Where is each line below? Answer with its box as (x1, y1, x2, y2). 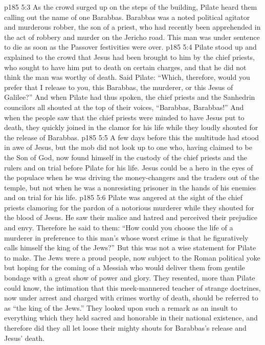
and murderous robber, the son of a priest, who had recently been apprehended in (4, 21, 261, 32)
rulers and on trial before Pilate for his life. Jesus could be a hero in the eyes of (4, 162, 253, 172)
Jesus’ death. (4, 332, 45, 343)
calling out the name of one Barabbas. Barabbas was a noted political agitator (4, 11, 250, 22)
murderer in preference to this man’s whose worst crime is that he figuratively (4, 232, 249, 243)
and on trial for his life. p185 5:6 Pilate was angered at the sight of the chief (4, 192, 243, 203)
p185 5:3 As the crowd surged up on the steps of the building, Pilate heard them (4, 2, 257, 12)
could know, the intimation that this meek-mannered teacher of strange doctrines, (4, 282, 261, 293)
